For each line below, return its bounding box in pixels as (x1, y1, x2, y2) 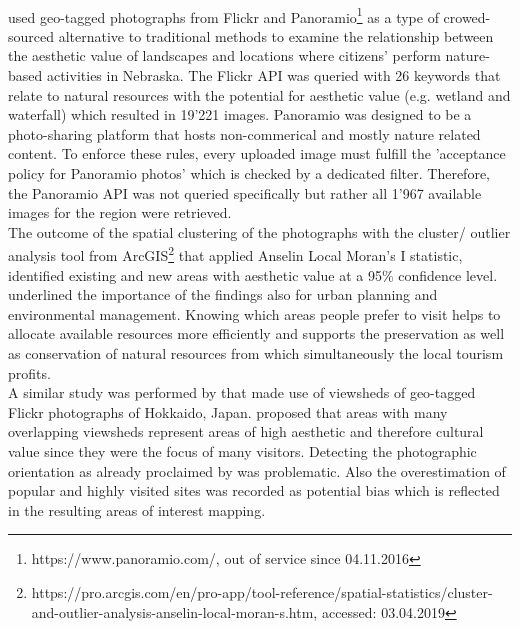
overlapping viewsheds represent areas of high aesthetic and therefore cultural (8, 421, 484, 442)
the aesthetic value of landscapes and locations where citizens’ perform (8, 45, 441, 66)
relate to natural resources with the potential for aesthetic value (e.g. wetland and (8, 84, 511, 105)
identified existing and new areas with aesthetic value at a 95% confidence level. (8, 264, 498, 285)
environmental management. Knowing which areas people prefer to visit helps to (8, 303, 501, 324)
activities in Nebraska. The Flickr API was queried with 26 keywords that (46, 65, 501, 86)
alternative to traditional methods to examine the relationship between (58, 25, 494, 46)
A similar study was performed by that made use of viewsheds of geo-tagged (8, 382, 476, 403)
